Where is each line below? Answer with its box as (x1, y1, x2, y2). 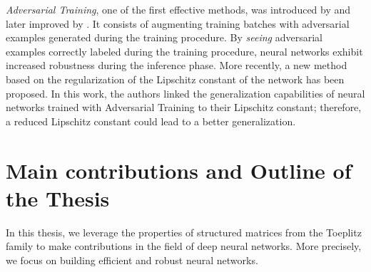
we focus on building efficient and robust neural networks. (6, 252, 258, 267)
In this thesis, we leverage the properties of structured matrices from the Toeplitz (6, 224, 362, 239)
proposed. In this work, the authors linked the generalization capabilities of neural (6, 85, 365, 100)
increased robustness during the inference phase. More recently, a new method (6, 58, 347, 73)
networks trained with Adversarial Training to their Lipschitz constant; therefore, (6, 100, 362, 115)
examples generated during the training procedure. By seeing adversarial (6, 30, 322, 45)
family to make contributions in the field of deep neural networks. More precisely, (6, 239, 362, 253)
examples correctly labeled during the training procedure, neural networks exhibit (6, 43, 363, 58)
